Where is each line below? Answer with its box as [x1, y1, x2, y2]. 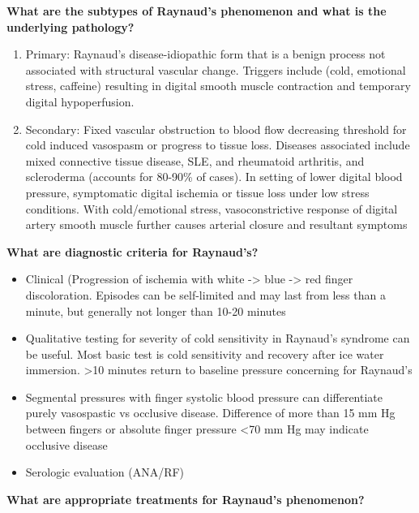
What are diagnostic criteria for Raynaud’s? [6, 243, 259, 260]
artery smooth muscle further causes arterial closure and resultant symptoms [25, 216, 408, 233]
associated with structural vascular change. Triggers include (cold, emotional [25, 61, 406, 78]
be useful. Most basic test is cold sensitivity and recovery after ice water [25, 345, 384, 362]
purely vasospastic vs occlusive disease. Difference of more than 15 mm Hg [25, 404, 395, 421]
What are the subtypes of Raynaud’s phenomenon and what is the [6, 2, 387, 19]
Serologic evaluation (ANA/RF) [25, 463, 185, 481]
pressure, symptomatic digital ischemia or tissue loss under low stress [25, 183, 370, 200]
